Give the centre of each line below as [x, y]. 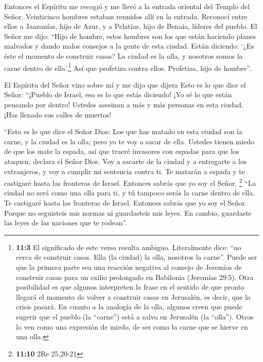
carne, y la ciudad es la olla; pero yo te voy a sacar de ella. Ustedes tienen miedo [129, 141]
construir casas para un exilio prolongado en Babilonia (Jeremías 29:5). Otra [135, 277]
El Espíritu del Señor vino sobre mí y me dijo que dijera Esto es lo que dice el [125, 84]
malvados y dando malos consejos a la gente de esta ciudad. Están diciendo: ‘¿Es [129, 46]
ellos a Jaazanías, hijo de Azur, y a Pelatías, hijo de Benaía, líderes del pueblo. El [131, 26]
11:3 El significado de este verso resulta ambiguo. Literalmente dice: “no [128, 247]
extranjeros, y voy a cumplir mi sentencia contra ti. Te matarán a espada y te [124, 171]
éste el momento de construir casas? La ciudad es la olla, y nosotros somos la [123, 55]
